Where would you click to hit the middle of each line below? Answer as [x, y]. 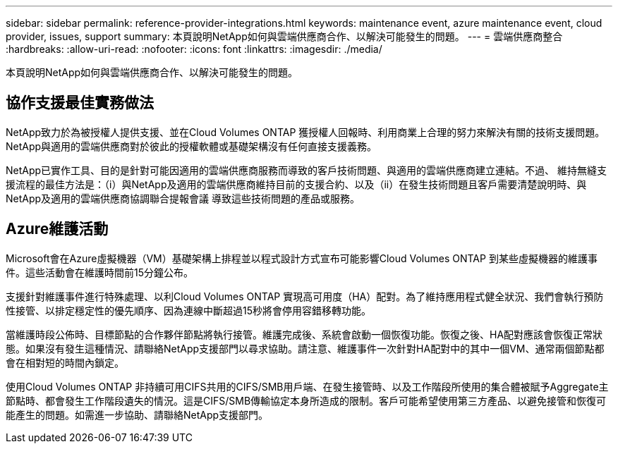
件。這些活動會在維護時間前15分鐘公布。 [99, 272]
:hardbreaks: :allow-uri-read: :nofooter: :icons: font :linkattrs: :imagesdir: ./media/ [194, 49]
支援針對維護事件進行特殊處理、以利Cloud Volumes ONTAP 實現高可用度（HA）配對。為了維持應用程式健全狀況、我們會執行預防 [305, 296]
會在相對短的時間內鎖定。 [65, 362]
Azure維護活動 [57, 229]
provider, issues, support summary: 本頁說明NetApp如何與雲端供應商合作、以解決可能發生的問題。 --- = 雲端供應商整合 [284, 36]
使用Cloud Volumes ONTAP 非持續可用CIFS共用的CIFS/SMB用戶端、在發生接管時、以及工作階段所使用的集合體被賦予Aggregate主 [307, 386]
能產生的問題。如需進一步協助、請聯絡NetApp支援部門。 [137, 414]
